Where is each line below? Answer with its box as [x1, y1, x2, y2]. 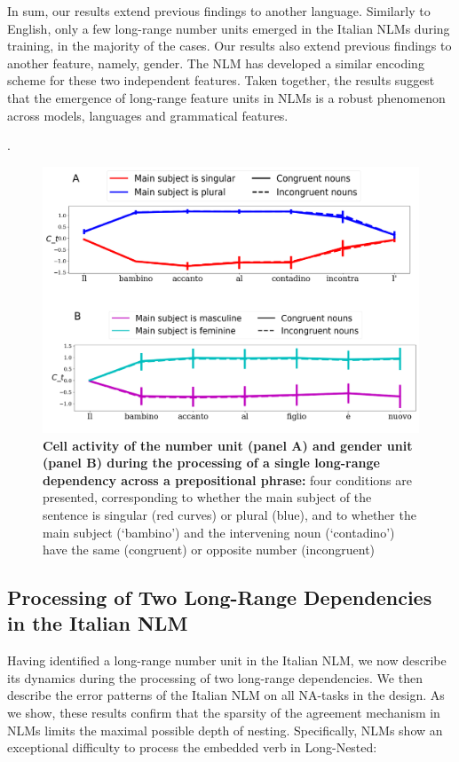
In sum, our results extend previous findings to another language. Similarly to [7, 2, 431, 20]
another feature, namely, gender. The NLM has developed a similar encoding [7, 53, 424, 72]
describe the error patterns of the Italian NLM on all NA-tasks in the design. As [7, 686, 445, 704]
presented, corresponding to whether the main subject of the [43, 488, 372, 507]
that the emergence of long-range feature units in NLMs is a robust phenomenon [7, 88, 446, 106]
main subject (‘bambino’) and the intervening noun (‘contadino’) [43, 522, 395, 541]
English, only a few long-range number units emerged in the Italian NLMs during [7, 19, 450, 37]
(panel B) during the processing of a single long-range [43, 453, 380, 472]
